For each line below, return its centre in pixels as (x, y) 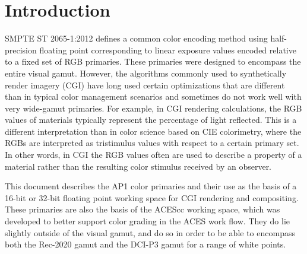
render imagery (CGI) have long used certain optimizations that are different (145, 85)
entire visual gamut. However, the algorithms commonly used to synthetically (146, 73)
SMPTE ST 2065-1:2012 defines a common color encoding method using (136, 38)
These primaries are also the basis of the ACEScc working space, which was (143, 209)
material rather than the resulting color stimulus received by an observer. (138, 166)
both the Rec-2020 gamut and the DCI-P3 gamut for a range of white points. (145, 244)
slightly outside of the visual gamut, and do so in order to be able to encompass (150, 232)
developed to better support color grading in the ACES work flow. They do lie (147, 221)
